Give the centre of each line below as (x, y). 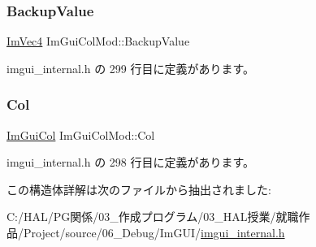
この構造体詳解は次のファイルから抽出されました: (139, 189)
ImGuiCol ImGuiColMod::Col (81, 134)
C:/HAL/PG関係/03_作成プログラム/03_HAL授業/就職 (153, 217)
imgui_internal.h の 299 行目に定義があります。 (131, 68)
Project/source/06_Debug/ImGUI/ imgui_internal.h (154, 232)
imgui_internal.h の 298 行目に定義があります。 (131, 162)
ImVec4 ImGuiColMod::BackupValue (98, 41)
